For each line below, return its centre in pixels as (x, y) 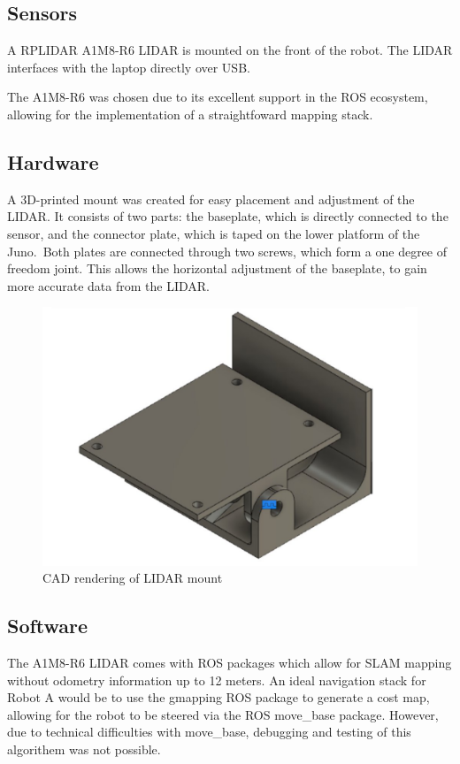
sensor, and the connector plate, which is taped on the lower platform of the (214, 233)
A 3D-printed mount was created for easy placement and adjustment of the (211, 199)
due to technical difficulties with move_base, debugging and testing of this (209, 732)
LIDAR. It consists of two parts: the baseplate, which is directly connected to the (228, 216)
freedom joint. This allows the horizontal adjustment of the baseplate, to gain (217, 268)
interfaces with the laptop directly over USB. (129, 67)
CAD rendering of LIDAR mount (133, 578)
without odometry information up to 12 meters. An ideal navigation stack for (217, 680)
